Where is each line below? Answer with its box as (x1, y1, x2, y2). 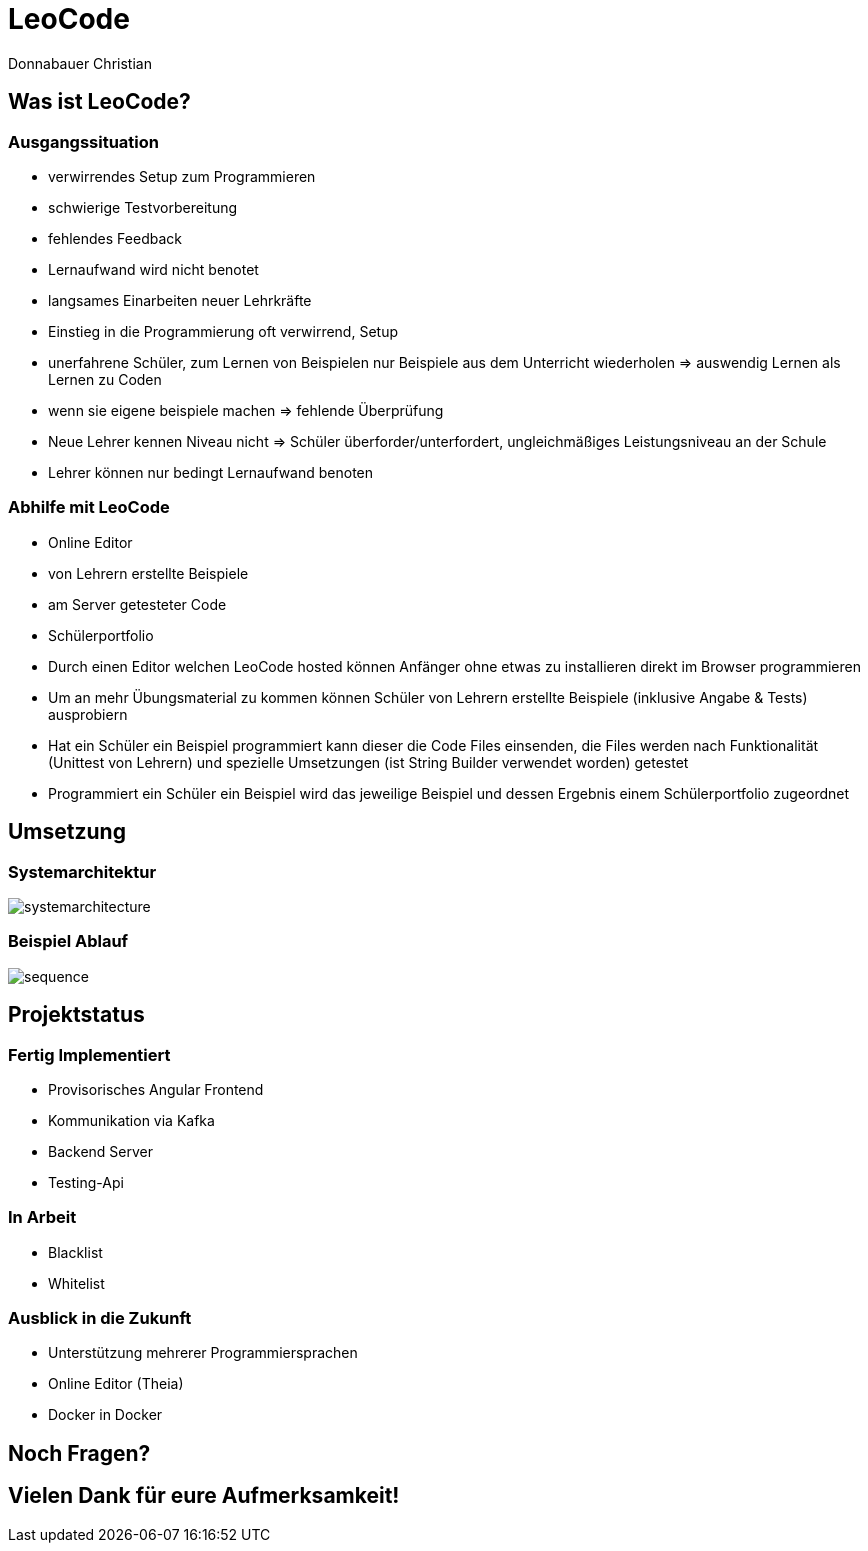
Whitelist (48, 1274, 105, 1292)
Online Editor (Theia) (48, 1375, 184, 1393)
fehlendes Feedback (48, 229, 182, 247)
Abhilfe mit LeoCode (8, 497, 170, 518)
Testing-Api (48, 1173, 124, 1191)
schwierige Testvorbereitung (48, 198, 238, 216)
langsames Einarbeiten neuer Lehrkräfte (48, 291, 312, 309)
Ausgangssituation (8, 131, 159, 152)
